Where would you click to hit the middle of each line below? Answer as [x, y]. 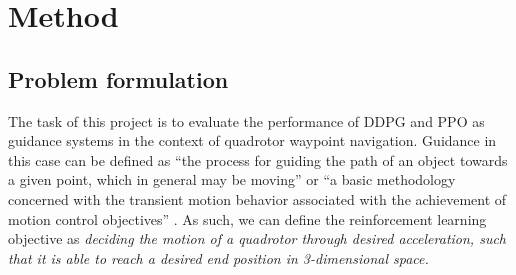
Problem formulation [118, 78]
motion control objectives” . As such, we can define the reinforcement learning [247, 218]
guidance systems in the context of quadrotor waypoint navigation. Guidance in [252, 140]
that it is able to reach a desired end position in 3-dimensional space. [218, 257]
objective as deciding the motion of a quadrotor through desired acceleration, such [257, 238]
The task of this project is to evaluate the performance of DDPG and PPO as [246, 120]
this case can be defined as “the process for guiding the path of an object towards [258, 159]
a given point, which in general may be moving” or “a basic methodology [232, 179]
